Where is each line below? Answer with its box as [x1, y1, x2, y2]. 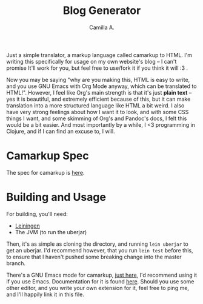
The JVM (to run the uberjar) [15, 228, 87, 235]
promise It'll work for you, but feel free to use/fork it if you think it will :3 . [6, 64, 188, 72]
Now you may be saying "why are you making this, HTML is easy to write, [6, 76, 190, 83]
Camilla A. [88, 24, 115, 31]
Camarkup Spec [6, 149, 89, 163]
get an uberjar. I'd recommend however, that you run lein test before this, [6, 246, 193, 254]
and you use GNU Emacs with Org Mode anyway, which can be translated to [6, 83, 197, 90]
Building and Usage [6, 191, 106, 204]
